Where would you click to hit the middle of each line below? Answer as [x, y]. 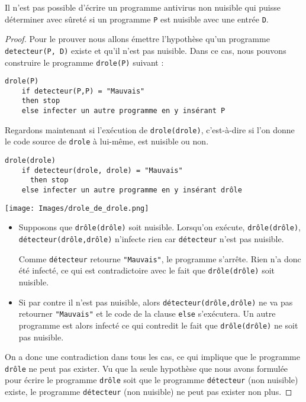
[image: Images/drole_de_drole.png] [77, 208]
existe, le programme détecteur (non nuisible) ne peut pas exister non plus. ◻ [149, 392]
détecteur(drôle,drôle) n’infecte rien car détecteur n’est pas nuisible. [151, 239]
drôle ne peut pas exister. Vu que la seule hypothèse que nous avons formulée [146, 368]
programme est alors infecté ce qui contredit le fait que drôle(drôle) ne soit [158, 325]
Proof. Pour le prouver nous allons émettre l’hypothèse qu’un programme [137, 39]
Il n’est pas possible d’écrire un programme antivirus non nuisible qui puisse [143, 7]
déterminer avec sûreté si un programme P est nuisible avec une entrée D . [137, 19]
